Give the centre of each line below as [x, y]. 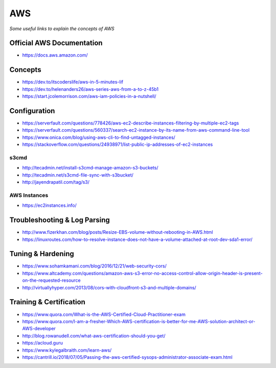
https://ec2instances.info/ [49, 205]
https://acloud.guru [43, 343]
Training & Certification [47, 302]
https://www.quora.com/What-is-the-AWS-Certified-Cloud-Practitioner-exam [104, 314]
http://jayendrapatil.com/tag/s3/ [56, 182]
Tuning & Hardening [42, 254]
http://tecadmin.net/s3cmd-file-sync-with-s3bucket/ [78, 175]
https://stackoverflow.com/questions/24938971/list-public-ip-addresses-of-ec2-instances [118, 144]
